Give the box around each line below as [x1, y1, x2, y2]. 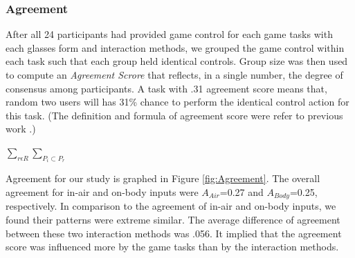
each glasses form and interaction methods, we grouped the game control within [6, 40, 345, 54]
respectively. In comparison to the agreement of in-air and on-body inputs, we [6, 199, 336, 213]
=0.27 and [219, 185, 264, 199]
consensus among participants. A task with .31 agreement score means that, [6, 81, 327, 95]
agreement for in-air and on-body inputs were [6, 185, 199, 199]
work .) [6, 121, 36, 136]
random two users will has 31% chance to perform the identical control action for [6, 95, 349, 109]
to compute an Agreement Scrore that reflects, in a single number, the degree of [6, 68, 343, 81]
